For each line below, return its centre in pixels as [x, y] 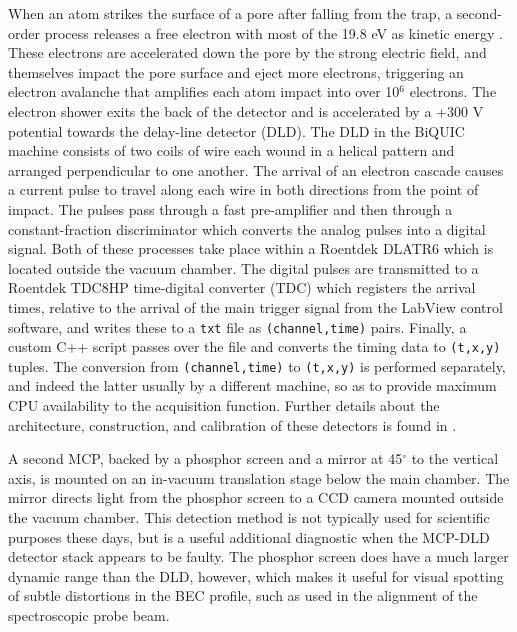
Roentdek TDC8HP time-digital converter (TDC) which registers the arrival [242, 287]
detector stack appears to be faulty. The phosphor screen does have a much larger [258, 556]
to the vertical [455, 458]
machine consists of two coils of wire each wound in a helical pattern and [231, 150]
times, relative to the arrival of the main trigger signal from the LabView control [255, 306]
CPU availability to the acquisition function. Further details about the [224, 405]
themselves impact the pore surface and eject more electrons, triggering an [236, 71]
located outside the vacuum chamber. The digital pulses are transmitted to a [243, 267]
